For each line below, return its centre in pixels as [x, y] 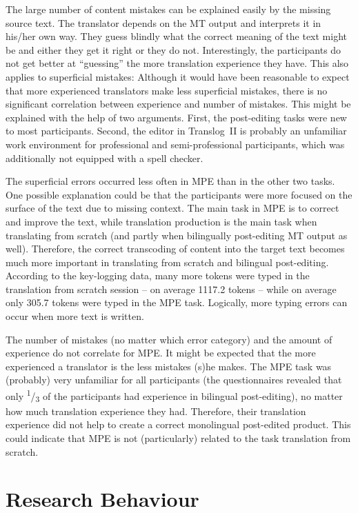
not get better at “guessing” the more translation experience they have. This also [177, 63]
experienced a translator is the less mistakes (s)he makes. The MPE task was [169, 366]
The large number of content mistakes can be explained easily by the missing [168, 9]
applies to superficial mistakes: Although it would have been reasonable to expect [178, 76]
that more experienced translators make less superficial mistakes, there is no [167, 90]
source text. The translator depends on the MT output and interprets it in [163, 22]
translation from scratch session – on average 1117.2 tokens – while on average [171, 289]
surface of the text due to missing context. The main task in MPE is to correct [172, 208]
